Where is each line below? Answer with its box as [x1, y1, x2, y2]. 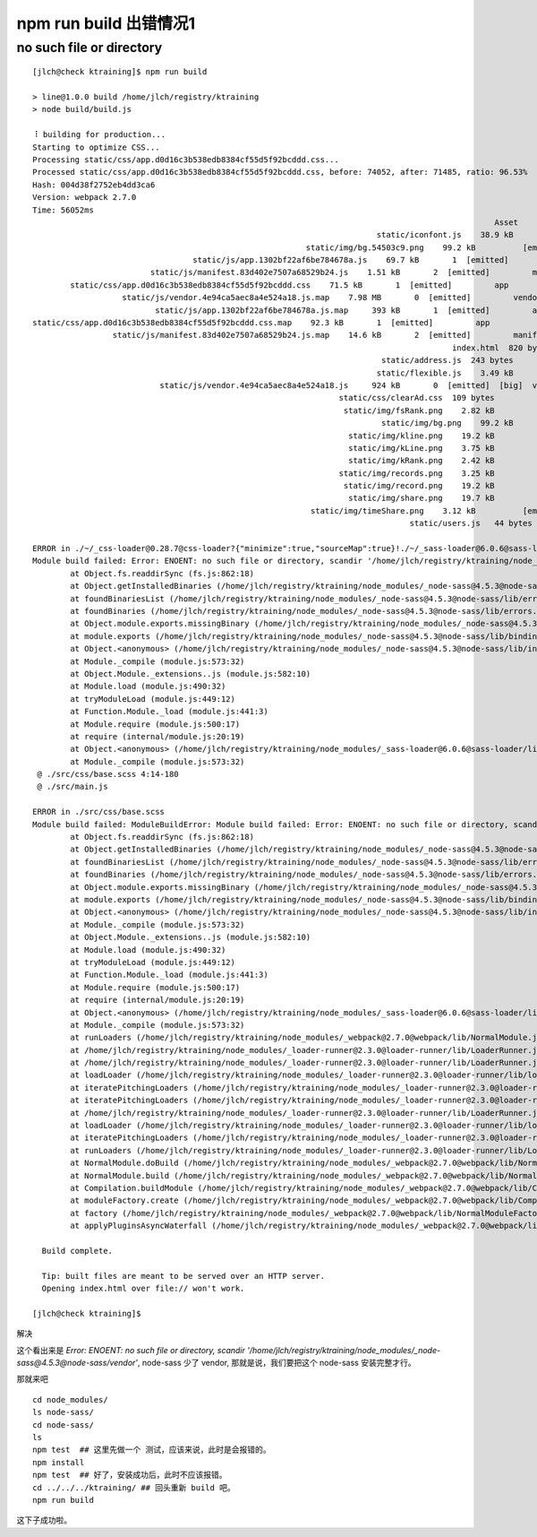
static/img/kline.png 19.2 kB [347, 430, 496, 441]
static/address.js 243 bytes [380, 355, 514, 366]
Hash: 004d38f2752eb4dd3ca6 [32, 179, 156, 190]
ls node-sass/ [32, 1407, 94, 1418]
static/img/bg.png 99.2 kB [380, 418, 514, 428]
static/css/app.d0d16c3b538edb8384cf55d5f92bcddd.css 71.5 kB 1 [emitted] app [70, 280, 509, 290]
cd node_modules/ [32, 1395, 108, 1404]
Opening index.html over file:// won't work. [41, 1283, 245, 1294]
